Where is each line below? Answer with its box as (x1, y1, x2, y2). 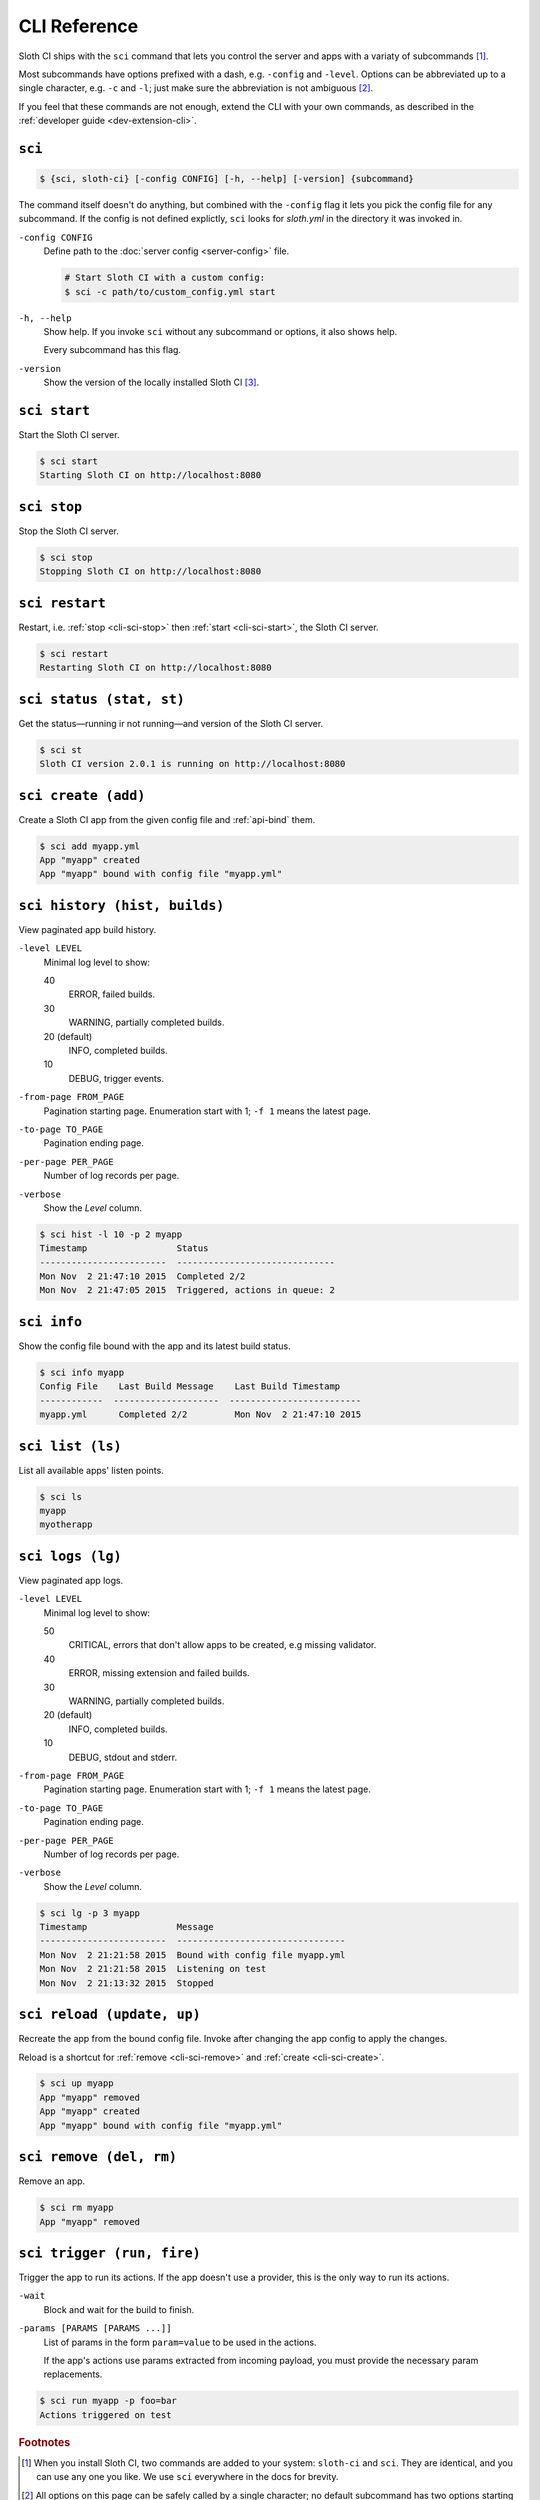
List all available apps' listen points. (18, 1464, 164, 1476)
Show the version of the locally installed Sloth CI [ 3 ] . (43, 376, 260, 389)
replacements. (43, 2368, 103, 2380)
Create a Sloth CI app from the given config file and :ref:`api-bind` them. (18, 813, 316, 825)
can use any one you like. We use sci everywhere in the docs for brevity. (36, 2471, 339, 2483)
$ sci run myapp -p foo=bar (39, 2395, 177, 2407)
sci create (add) (18, 787, 146, 804)
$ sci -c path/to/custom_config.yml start (64, 286, 276, 297)
